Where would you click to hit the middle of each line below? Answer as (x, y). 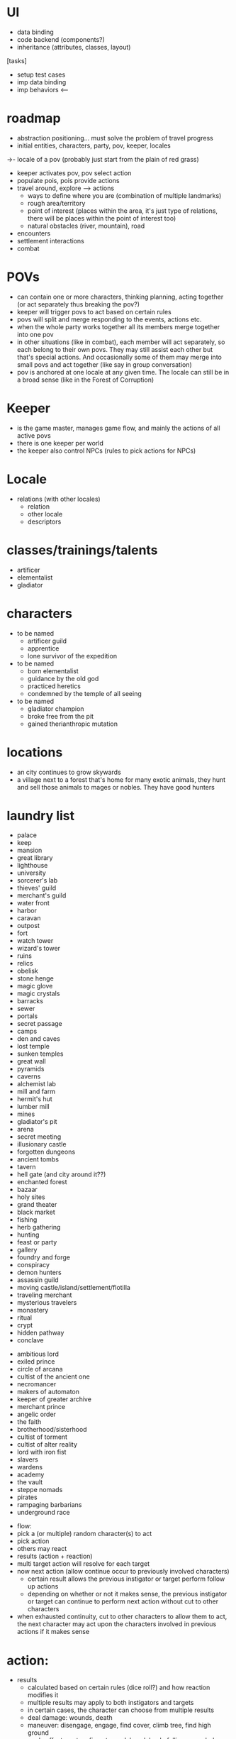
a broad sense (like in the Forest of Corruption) (85, 380)
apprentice (43, 648)
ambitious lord (38, 1354)
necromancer (36, 1384)
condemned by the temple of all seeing (85, 693)
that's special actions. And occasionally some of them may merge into (119, 357)
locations (35, 752)
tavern (26, 1167)
